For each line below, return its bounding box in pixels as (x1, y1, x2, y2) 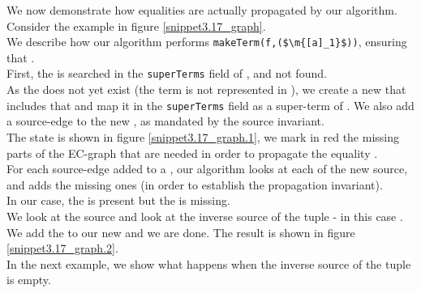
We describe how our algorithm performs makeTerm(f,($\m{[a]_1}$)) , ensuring (6, 33, 407, 50)
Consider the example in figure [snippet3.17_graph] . (6, 17, 266, 34)
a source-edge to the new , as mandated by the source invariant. (6, 113, 324, 130)
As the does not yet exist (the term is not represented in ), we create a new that (6, 81, 406, 98)
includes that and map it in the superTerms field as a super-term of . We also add (6, 96, 415, 113)
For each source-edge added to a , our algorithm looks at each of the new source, (6, 160, 408, 177)
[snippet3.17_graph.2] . (6, 240, 118, 257)
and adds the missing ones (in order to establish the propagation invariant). (6, 176, 383, 193)
